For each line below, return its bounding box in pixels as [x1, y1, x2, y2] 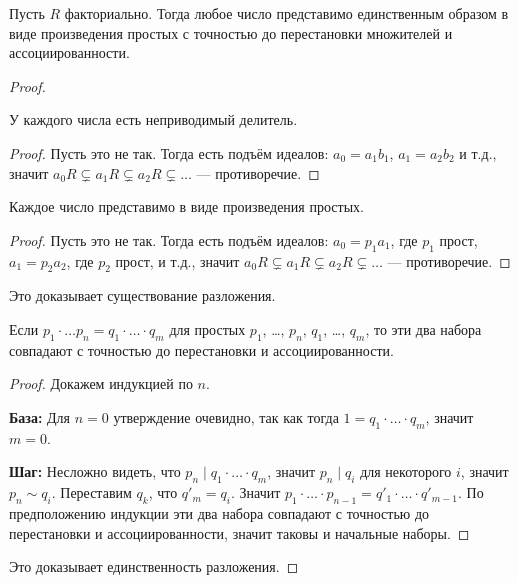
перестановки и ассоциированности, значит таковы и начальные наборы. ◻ [9, 522, 470, 543]
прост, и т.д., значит [115, 250, 240, 271]
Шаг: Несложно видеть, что [9, 461, 181, 482]
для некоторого [360, 461, 452, 482]
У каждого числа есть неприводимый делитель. [9, 109, 298, 130]
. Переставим [51, 482, 132, 503]
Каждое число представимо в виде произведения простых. [9, 196, 364, 217]
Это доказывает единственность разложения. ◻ [9, 556, 299, 577]
